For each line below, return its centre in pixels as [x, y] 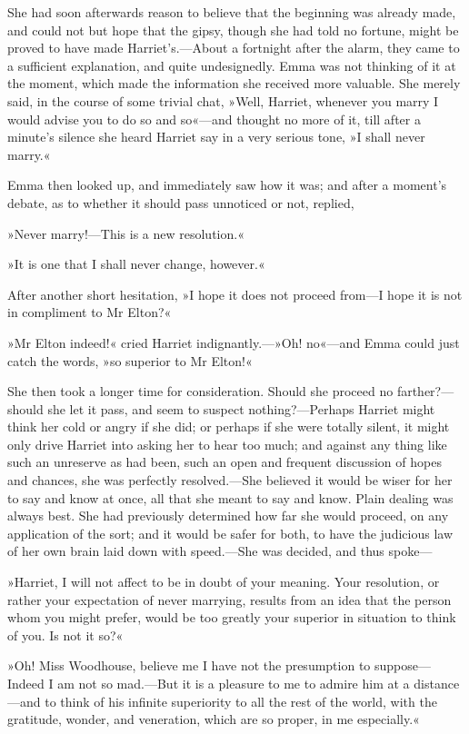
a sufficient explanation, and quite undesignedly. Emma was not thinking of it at [232, 65]
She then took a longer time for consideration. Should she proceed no [200, 391]
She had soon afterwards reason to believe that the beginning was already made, [232, 12]
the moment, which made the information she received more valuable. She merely [234, 83]
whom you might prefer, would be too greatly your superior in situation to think [232, 617]
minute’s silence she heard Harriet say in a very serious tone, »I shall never [216, 137]
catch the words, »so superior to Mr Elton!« [130, 360]
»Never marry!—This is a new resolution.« [126, 233]
